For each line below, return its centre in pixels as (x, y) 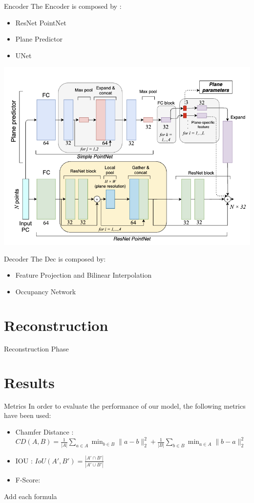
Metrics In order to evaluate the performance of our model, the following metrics (125, 405)
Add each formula (31, 496)
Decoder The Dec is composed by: (55, 258)
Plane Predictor (39, 39)
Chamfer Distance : (44, 431)
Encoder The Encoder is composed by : (63, 6)
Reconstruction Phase (36, 348)
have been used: (28, 415)
